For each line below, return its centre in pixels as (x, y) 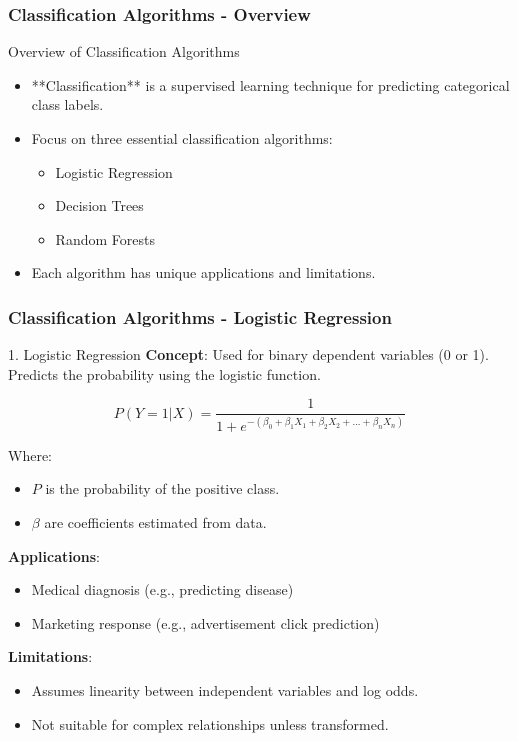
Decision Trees (99, 205)
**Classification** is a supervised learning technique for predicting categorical (270, 84)
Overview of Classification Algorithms (124, 51)
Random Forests (105, 238)
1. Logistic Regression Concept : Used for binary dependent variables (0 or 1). (248, 354)
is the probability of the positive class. (162, 488)
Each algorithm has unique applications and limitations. (203, 272)
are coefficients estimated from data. (155, 521)
